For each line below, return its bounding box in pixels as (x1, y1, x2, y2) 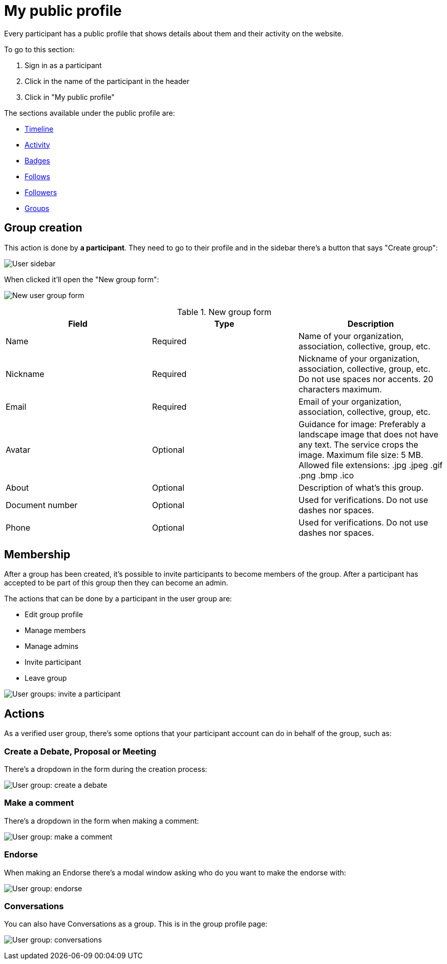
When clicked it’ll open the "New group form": (4, 275, 159, 284)
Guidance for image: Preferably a (298, 418, 426, 429)
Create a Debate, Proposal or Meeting (4, 746, 156, 757)
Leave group (25, 674, 67, 683)
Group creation (4, 221, 82, 235)
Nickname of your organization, (298, 353, 420, 364)
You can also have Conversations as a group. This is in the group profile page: (4, 919, 268, 929)
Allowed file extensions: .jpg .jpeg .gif (298, 459, 443, 470)
